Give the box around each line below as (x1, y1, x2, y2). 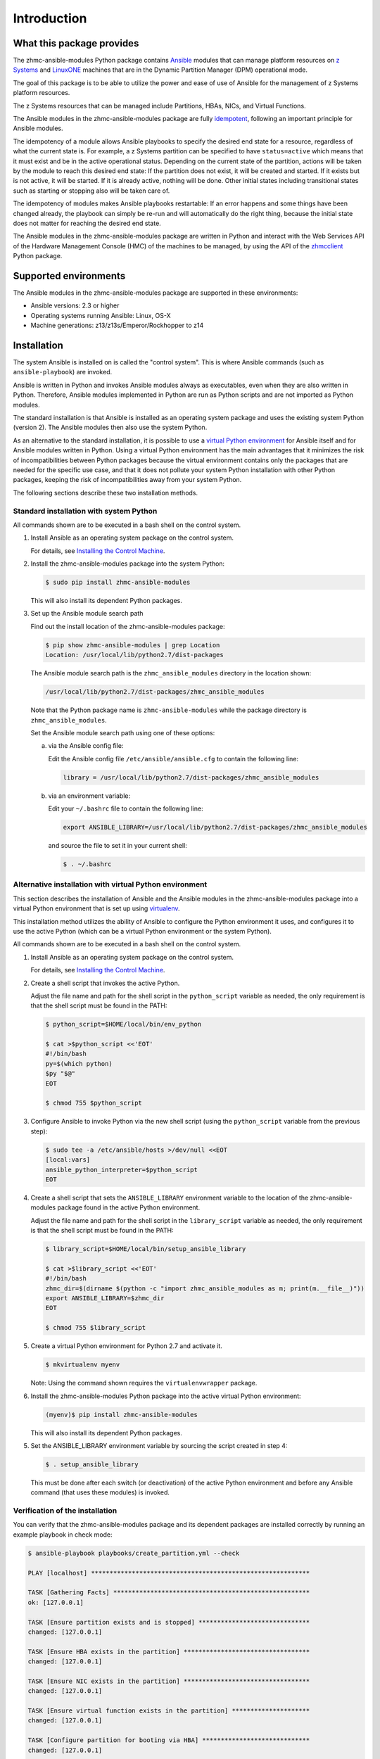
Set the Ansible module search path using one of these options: (30, 728, 215, 737)
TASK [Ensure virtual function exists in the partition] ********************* (27, 1707, 310, 1715)
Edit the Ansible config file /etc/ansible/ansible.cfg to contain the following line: (48, 754, 299, 763)
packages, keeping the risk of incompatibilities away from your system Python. (13, 476, 242, 484)
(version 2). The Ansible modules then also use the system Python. (13, 423, 208, 432)
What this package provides (13, 37, 139, 49)
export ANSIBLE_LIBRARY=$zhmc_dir (45, 1295, 165, 1302)
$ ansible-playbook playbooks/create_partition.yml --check (27, 1549, 240, 1557)
